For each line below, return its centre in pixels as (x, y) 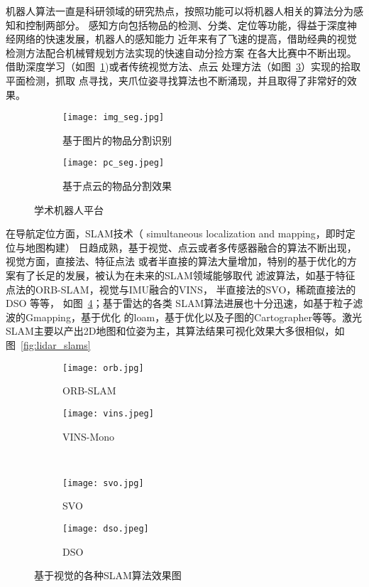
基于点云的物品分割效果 (117, 186)
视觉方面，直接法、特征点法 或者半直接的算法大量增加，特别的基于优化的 (176, 261)
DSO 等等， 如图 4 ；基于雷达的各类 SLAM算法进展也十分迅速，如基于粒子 (180, 303)
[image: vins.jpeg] (108, 413)
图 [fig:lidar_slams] (48, 345)
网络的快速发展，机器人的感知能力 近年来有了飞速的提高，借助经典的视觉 (186, 39)
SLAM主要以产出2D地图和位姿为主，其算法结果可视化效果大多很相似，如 (175, 331)
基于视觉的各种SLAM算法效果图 (108, 575)
